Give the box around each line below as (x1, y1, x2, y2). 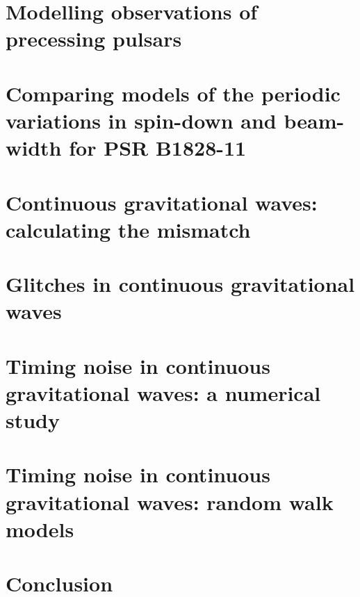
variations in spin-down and (6, 106, 277, 134)
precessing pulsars (6, 24, 182, 53)
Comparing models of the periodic (6, 79, 341, 107)
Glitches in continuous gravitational (6, 270, 355, 298)
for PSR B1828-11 (69, 133, 247, 162)
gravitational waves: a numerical (6, 378, 321, 407)
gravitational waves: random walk (6, 487, 334, 516)
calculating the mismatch (6, 215, 251, 243)
